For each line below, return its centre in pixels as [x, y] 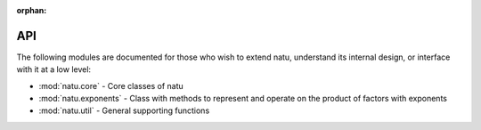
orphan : [32, 10]
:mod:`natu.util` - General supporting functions [124, 110]
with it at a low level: [54, 69]
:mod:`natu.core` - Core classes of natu [111, 85]
